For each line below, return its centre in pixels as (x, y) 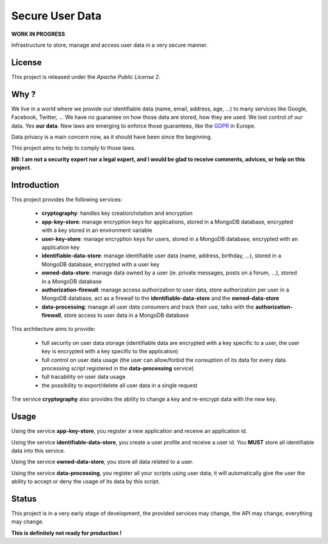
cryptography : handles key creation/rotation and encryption (117, 213)
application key (61, 247)
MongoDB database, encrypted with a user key (101, 264)
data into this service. (38, 450)
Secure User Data (56, 16)
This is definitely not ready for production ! (67, 533)
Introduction (35, 185)
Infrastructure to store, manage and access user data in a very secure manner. (109, 45)
